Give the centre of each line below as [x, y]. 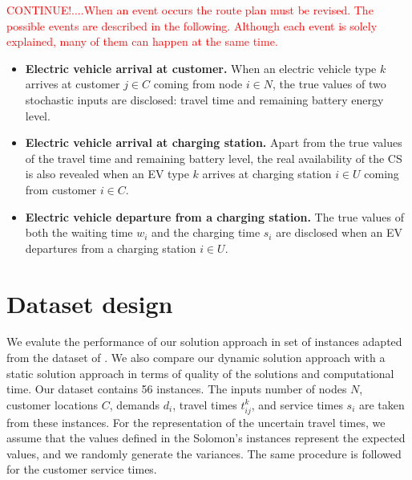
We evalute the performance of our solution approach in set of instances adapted [204, 342]
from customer [61, 189]
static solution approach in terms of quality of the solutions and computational [200, 373]
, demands [135, 404]
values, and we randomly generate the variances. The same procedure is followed [204, 453]
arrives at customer [73, 84]
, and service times [297, 404]
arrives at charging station [267, 174]
